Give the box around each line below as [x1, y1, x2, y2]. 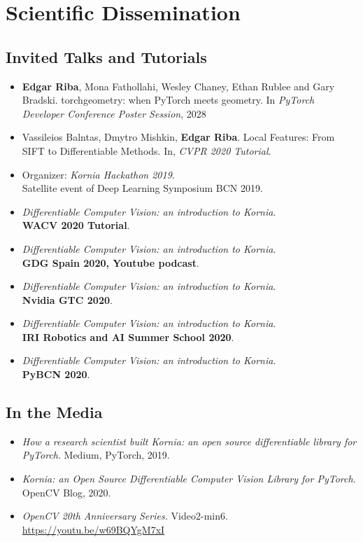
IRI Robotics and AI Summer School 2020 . [22, 329, 234, 344]
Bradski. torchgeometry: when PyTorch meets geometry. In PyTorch [22, 92, 315, 107]
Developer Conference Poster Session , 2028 [22, 106, 206, 120]
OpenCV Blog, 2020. [22, 485, 111, 499]
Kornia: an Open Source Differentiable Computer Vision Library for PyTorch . [22, 471, 356, 486]
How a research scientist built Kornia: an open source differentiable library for [22, 433, 357, 448]
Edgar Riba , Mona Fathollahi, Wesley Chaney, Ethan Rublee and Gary [22, 78, 335, 93]
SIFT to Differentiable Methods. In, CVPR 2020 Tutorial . [22, 143, 271, 158]
